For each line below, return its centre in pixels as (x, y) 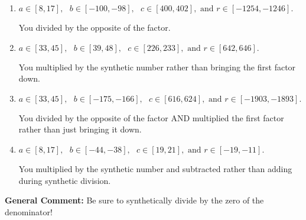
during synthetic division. (65, 180)
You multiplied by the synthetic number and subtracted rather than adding (155, 168)
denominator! (29, 211)
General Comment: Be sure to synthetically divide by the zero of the (134, 200)
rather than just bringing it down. (80, 129)
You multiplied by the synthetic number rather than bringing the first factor (157, 67)
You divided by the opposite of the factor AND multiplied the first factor (151, 117)
